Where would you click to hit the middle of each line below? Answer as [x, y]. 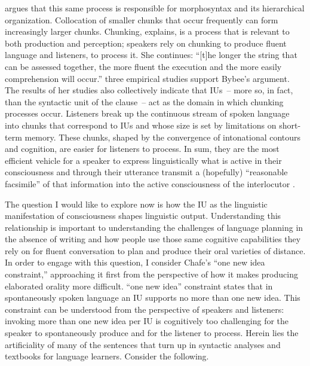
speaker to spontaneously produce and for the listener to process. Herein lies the [152, 333]
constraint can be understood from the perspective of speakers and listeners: [145, 309]
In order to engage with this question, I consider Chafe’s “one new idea [135, 262]
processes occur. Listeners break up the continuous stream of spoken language [147, 113]
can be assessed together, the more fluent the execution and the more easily [143, 66]
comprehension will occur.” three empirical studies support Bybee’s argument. [147, 78]
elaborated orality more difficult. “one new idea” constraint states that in [139, 286]
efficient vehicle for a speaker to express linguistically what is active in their [143, 160]
